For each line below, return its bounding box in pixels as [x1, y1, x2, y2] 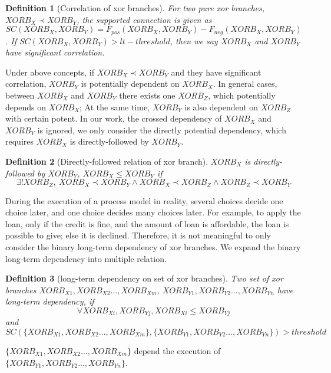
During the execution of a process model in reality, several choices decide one [5, 194, 283, 207]
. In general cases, [213, 77, 277, 90]
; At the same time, [80, 100, 150, 113]
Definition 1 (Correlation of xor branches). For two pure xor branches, [5, 2, 265, 14]
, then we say [170, 34, 218, 47]
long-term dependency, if [5, 295, 94, 307]
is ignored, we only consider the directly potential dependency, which [37, 123, 286, 136]
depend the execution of [134, 345, 221, 357]
